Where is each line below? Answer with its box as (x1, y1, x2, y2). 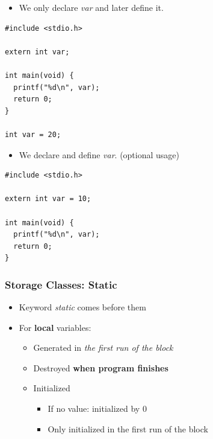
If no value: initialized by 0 (48, 402, 147, 415)
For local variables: (19, 321, 91, 333)
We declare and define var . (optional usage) (19, 148, 179, 161)
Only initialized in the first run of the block (48, 422, 208, 435)
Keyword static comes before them (19, 301, 146, 313)
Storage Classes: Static (5, 277, 117, 292)
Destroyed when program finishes (33, 361, 168, 374)
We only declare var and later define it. (19, 1, 164, 13)
